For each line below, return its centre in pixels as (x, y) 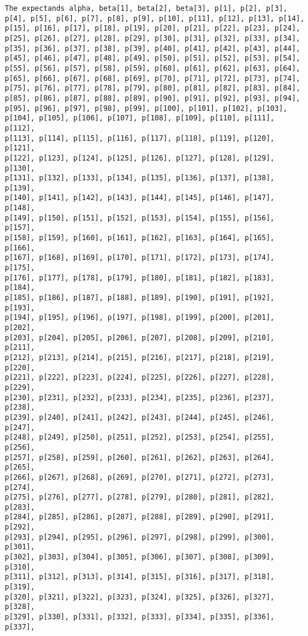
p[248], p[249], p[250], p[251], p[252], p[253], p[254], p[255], (140, 437)
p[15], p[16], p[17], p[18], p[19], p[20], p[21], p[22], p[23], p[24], (153, 28)
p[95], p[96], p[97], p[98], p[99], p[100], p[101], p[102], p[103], (146, 108)
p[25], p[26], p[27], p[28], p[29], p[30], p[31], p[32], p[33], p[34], (153, 38)
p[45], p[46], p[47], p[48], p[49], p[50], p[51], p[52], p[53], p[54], (153, 58)
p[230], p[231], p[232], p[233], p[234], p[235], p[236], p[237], (140, 397)
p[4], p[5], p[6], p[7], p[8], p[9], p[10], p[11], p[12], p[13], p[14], (155, 18)
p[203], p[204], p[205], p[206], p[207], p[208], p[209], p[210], (140, 337)
